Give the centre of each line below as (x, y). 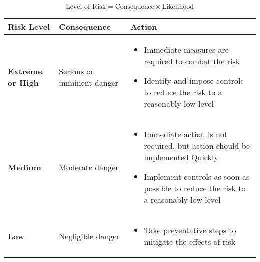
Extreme (25, 71)
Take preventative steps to (190, 230)
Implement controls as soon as (197, 177)
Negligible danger (89, 236)
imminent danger (89, 82)
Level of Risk (86, 7)
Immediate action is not (186, 134)
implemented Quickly (181, 157)
